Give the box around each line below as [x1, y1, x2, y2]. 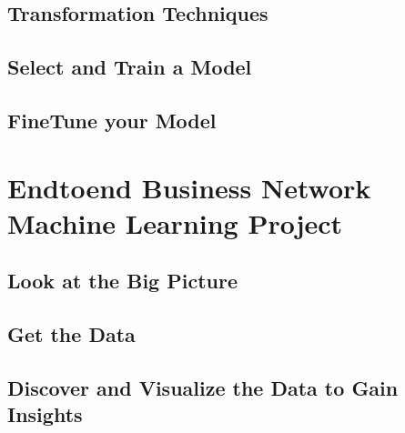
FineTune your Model [7, 106, 217, 134]
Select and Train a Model [7, 53, 252, 81]
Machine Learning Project [7, 204, 343, 241]
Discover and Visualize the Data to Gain [7, 373, 399, 401]
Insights [7, 400, 83, 428]
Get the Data [7, 320, 136, 348]
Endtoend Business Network [7, 168, 371, 206]
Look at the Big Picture [7, 267, 238, 295]
